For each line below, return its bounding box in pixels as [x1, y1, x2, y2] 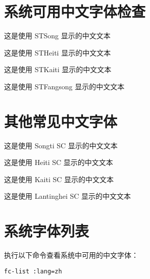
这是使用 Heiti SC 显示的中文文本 [4, 157, 113, 168]
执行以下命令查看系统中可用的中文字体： [4, 250, 138, 260]
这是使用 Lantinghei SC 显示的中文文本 [4, 191, 131, 201]
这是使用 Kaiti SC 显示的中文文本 [4, 174, 114, 184]
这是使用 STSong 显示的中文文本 [4, 30, 111, 41]
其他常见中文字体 [4, 110, 118, 131]
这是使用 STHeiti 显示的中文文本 [4, 47, 111, 58]
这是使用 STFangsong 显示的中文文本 [4, 81, 125, 91]
